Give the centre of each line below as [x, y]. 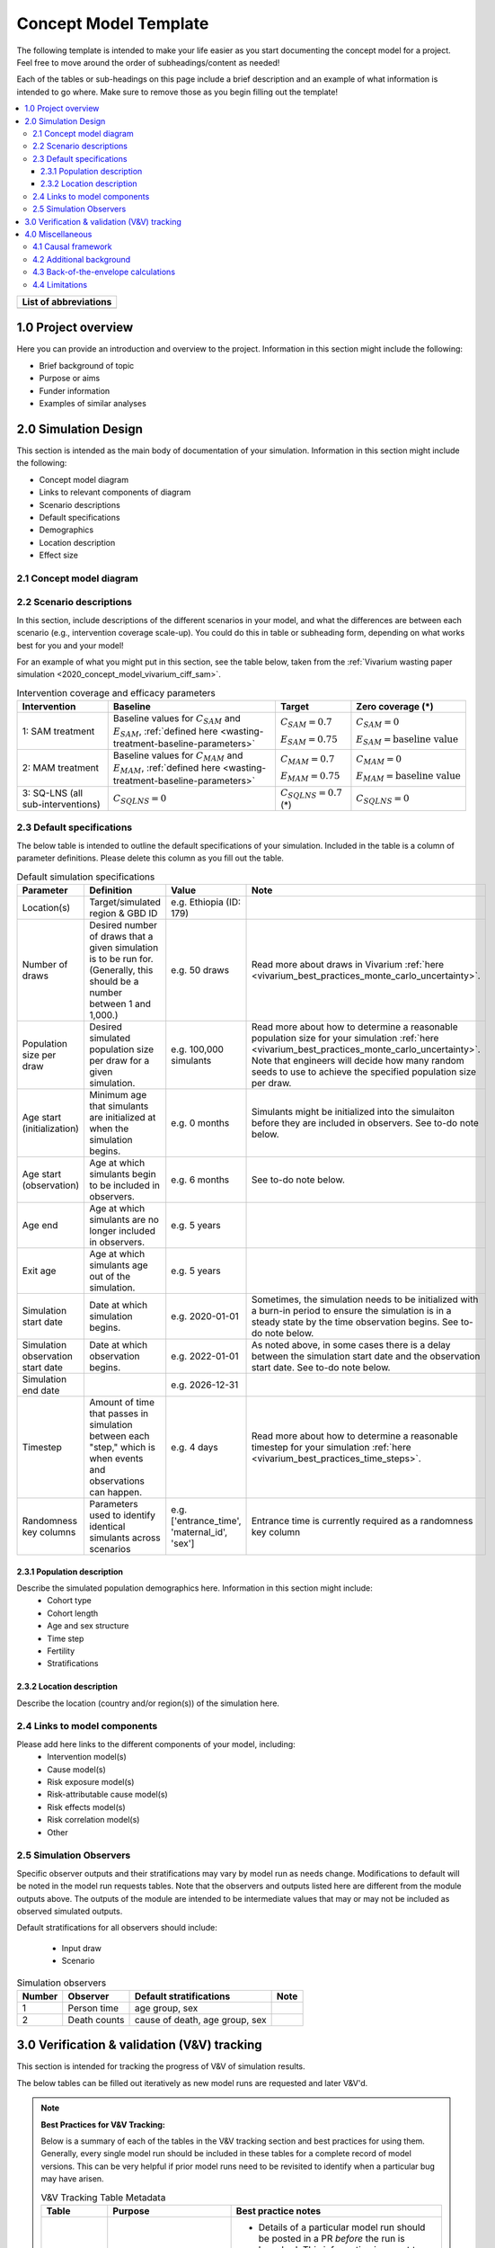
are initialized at [123, 1117]
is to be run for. [121, 959]
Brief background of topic [87, 365]
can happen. [116, 1492]
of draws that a [121, 936]
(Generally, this [121, 969]
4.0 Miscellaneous [58, 235]
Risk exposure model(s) [91, 1782]
